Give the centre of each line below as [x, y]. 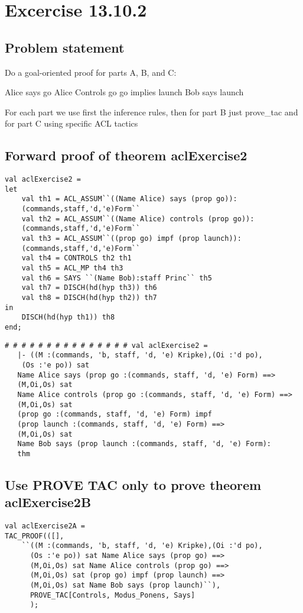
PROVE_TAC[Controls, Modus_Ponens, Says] [113, 595]
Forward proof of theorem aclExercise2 [126, 155]
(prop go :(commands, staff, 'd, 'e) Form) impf [115, 414]
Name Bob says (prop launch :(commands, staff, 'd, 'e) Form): [144, 444]
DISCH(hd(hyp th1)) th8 [68, 317]
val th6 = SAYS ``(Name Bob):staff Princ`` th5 [117, 278]
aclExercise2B [48, 502]
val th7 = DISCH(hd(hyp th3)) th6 [89, 288]
